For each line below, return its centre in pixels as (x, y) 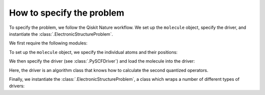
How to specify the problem (67, 13)
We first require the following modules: (48, 43)
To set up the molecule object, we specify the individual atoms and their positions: (93, 52)
